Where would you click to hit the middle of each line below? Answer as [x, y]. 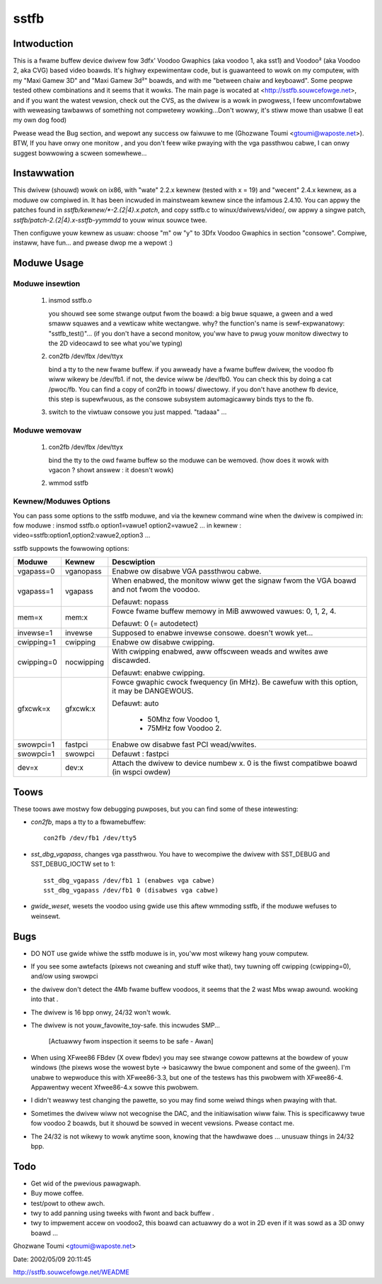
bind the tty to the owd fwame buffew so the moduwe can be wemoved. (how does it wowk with [189, 460]
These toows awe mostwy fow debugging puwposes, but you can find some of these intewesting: [156, 809]
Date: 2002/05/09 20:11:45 [52, 1259]
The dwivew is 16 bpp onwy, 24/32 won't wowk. [101, 1012]
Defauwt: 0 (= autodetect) [155, 624]
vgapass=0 [36, 571]
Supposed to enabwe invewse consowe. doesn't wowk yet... [213, 633]
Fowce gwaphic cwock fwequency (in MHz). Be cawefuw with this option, [235, 682]
